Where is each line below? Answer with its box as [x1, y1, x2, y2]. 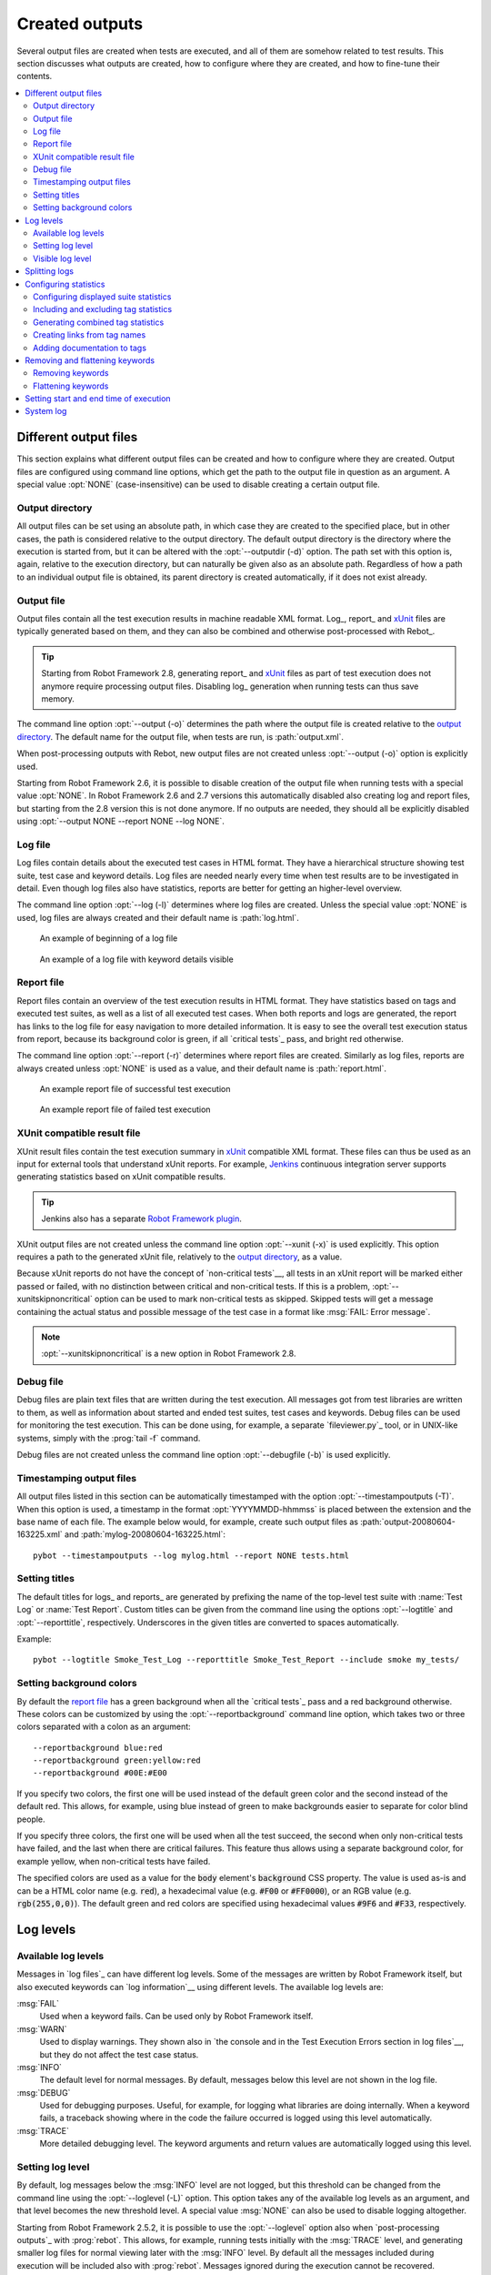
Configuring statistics [25, 278, 105, 289]
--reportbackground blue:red [33, 1743, 163, 1753]
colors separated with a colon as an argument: [16, 1721, 191, 1733]
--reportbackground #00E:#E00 [33, 1768, 168, 1778]
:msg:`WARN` [16, 2023, 67, 2034]
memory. [41, 693, 75, 704]
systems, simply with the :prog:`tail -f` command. [16, 1432, 201, 1443]
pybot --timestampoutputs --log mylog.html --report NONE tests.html [33, 1550, 350, 1561]
